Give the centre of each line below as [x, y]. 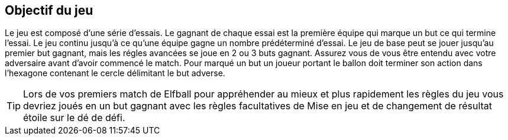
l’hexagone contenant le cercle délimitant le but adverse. [115, 73]
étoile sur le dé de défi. [74, 118]
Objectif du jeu [49, 10]
